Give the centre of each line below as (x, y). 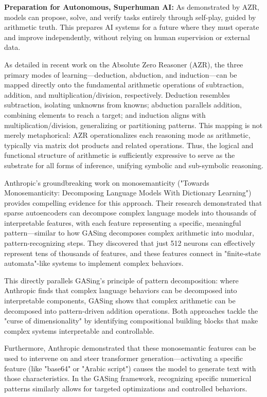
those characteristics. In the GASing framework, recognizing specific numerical (128, 378)
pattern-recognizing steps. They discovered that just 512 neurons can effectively (130, 243)
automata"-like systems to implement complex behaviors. (94, 263)
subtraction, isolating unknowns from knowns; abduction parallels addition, (123, 105)
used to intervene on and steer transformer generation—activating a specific (124, 358)
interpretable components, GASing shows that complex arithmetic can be (120, 301)
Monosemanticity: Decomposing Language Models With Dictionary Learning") (128, 193)
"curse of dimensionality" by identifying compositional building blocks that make (131, 321)
